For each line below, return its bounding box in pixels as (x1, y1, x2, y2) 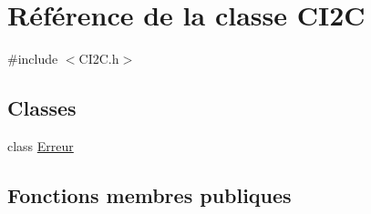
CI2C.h (78, 49, 119, 68)
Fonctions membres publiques (7, 180, 292, 209)
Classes (7, 94, 77, 122)
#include (7, 49, 58, 68)
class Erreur (7, 136, 74, 155)
